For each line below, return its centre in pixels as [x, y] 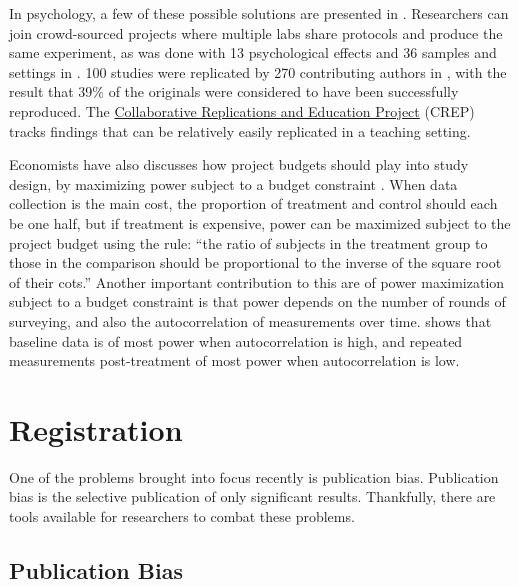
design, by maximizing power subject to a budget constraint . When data [233, 183]
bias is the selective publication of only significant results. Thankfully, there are [252, 496]
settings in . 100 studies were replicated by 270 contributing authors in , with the [258, 71]
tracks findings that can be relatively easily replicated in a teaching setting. [240, 130]
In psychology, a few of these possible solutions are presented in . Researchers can [259, 13]
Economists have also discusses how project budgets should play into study [239, 164]
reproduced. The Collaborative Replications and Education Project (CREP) [242, 110]
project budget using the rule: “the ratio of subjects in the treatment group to [248, 242]
